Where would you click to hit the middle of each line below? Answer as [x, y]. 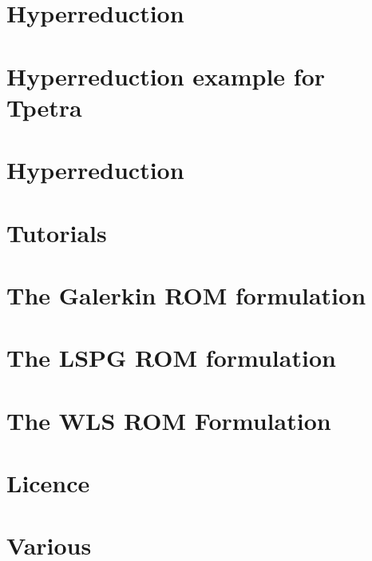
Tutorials [57, 232]
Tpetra [44, 107]
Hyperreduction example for [166, 76]
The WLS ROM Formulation [169, 420]
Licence [48, 483]
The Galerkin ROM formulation [186, 294]
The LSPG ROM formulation [171, 358]
